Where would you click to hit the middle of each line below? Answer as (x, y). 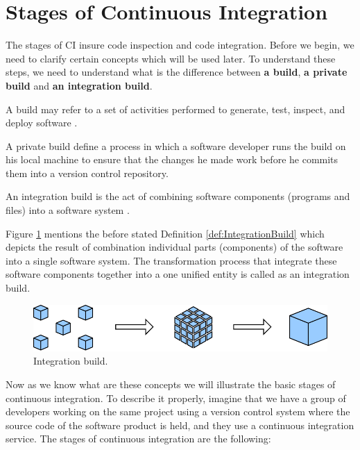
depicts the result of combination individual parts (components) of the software (174, 247)
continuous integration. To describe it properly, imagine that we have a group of (176, 398)
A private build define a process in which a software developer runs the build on (176, 145)
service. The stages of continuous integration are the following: (138, 439)
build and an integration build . (79, 85)
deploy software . (42, 123)
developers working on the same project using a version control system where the (178, 411)
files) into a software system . (68, 210)
